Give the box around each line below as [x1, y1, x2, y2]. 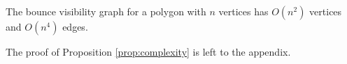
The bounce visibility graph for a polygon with [6, 4, 206, 18]
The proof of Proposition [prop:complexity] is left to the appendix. [6, 45, 291, 58]
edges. [62, 19, 88, 33]
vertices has [218, 4, 269, 18]
